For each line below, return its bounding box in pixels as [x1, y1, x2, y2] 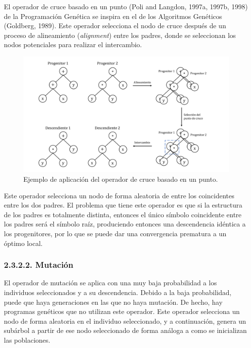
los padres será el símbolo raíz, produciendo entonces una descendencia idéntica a [4, 219, 246, 229]
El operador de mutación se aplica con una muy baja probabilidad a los [4, 278, 217, 288]
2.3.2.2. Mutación [4, 259, 73, 271]
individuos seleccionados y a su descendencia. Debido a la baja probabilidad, [4, 287, 232, 297]
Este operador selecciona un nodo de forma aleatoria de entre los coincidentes [4, 190, 234, 200]
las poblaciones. [4, 334, 50, 345]
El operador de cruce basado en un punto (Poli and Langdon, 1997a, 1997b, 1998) [4, 1, 248, 11]
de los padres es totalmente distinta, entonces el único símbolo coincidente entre [4, 209, 242, 219]
